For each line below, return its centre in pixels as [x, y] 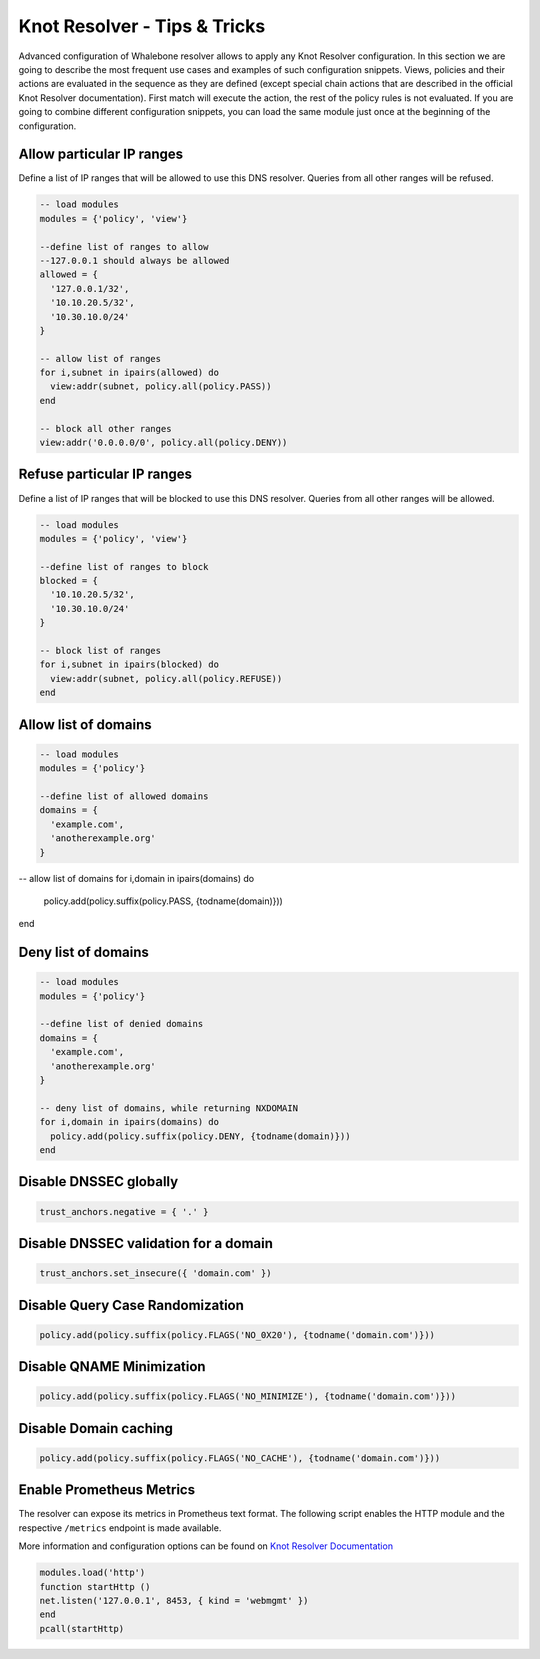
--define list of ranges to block [124, 566]
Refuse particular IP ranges [105, 474]
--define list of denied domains [121, 1024]
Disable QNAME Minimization [112, 1366]
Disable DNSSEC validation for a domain [146, 1243]
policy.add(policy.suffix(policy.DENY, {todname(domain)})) [200, 1136]
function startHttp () [95, 1586]
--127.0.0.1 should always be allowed [134, 260]
